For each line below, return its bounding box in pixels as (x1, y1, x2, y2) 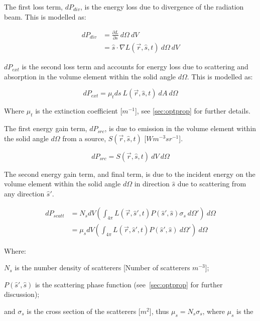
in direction (134, 178, 170, 189)
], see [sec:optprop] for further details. (135, 105, 250, 116)
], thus (149, 305, 169, 316)
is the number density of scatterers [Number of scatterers (15, 262, 190, 273)
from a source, (62, 133, 106, 143)
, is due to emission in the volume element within (104, 123, 256, 134)
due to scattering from (177, 178, 246, 189)
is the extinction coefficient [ (35, 105, 122, 116)
